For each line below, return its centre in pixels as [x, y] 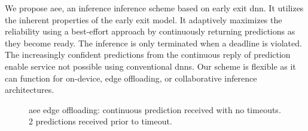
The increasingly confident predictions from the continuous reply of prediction [148, 54]
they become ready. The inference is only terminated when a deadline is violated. [153, 43]
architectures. [30, 90]
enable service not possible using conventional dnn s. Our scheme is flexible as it [150, 66]
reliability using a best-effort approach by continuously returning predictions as [150, 31]
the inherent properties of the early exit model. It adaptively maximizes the [144, 19]
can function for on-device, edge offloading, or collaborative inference [131, 78]
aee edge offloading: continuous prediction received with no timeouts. [155, 109]
